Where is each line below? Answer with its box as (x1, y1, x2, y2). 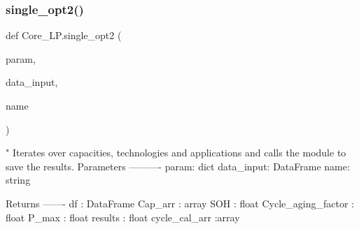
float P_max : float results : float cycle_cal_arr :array (6, 209, 240, 224)
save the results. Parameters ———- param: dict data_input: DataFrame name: (6, 158, 350, 173)
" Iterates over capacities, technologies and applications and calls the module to (6, 145, 346, 160)
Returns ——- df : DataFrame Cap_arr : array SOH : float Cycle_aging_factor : (6, 195, 354, 210)
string (6, 172, 31, 187)
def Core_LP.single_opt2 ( (6, 28, 122, 43)
